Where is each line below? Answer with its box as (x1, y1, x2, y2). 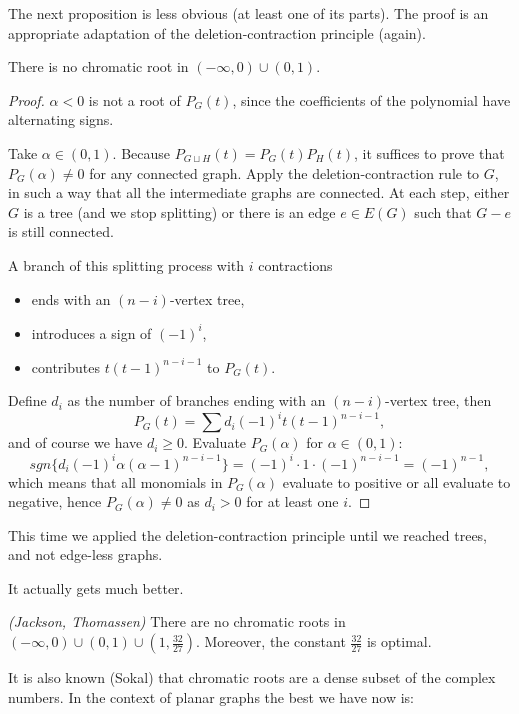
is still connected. (8, 221, 114, 242)
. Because (112, 142, 171, 163)
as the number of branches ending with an (67, 390, 326, 411)
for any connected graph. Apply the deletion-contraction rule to (89, 162, 480, 183)
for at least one (246, 491, 339, 512)
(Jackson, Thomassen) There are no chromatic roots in (8, 611, 346, 632)
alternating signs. (8, 109, 114, 130)
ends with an (31, 288, 111, 309)
